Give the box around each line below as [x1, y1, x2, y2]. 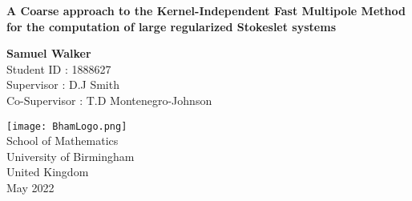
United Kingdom [6, 163, 89, 180]
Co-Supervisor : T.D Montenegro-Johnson [6, 91, 212, 108]
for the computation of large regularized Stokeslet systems [6, 18, 336, 34]
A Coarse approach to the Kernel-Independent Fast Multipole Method [6, 2, 406, 18]
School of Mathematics [6, 132, 119, 149]
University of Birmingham [6, 147, 135, 164]
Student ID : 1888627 [6, 60, 111, 77]
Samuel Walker [6, 45, 91, 62]
